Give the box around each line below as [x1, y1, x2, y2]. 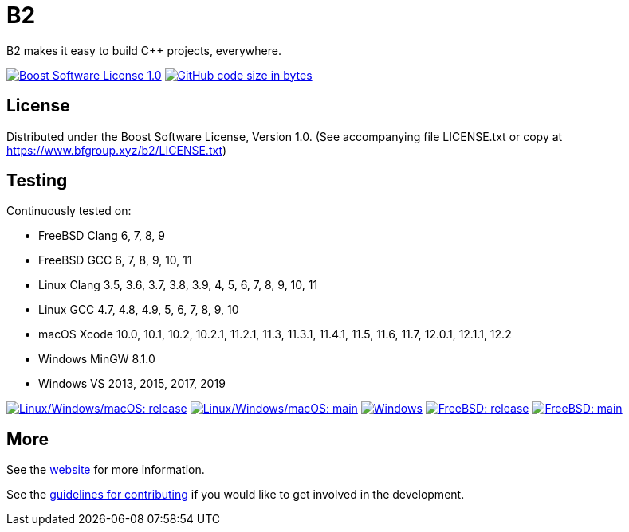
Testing [6, 170, 68, 191]
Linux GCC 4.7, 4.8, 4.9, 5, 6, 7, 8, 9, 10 [38, 303, 239, 317]
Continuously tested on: [6, 204, 132, 218]
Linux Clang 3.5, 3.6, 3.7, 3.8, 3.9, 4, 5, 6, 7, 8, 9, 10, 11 [38, 278, 318, 292]
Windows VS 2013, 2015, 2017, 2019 [38, 377, 226, 391]
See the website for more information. [6, 463, 205, 477]
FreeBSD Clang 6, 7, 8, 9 [38, 229, 165, 243]
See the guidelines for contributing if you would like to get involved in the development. [6, 487, 465, 502]
